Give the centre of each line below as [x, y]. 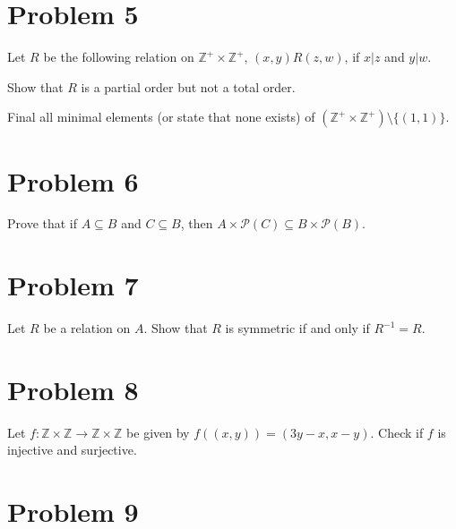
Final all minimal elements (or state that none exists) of [161, 117]
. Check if [397, 432]
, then [197, 223]
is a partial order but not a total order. [188, 86]
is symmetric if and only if [297, 328]
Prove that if [43, 223]
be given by [158, 432]
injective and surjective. [72, 450]
